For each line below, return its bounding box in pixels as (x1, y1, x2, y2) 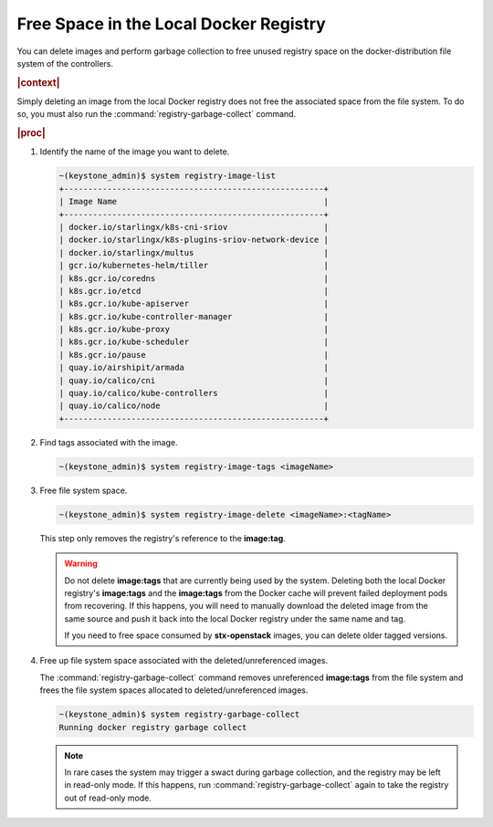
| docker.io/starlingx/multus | (58, 247, 329, 257)
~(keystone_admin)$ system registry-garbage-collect (58, 709, 300, 720)
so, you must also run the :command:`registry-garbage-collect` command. (16, 109, 297, 120)
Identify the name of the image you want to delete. (39, 146, 230, 157)
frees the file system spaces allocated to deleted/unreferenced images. (39, 685, 309, 696)
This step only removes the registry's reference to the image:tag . (39, 532, 287, 543)
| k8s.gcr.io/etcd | (58, 286, 329, 296)
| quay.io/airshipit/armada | (58, 362, 329, 373)
